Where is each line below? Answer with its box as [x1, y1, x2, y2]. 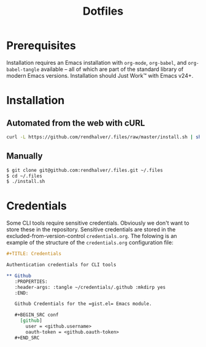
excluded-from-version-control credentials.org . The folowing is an [6, 233, 177, 240]
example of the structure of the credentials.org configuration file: [6, 239, 174, 246]
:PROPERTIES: [14, 278, 48, 285]
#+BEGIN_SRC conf [14, 312, 59, 318]
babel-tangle [6, 66, 40, 73]
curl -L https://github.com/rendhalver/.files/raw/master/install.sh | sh [6, 133, 202, 140]
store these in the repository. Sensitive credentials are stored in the [6, 226, 176, 233]
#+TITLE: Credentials [6, 251, 62, 257]
